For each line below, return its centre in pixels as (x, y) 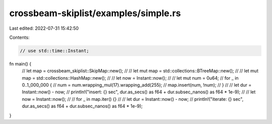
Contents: (19, 37)
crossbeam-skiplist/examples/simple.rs (95, 13)
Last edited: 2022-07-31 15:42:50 (44, 28)
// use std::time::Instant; (54, 51)
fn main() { (20, 64)
